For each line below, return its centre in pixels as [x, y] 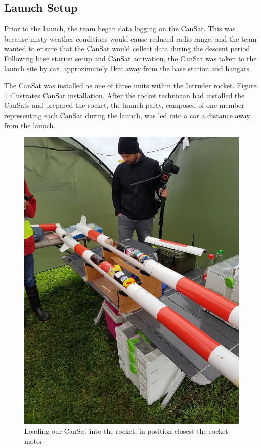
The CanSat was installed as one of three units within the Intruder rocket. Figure [130, 85]
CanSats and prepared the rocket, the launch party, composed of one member [124, 105]
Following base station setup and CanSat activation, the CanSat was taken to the [130, 58]
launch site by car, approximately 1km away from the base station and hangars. [128, 68]
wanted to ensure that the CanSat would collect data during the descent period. [128, 48]
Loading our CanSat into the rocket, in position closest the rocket [126, 431]
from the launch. [30, 125]
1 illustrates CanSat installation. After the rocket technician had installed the [124, 95]
